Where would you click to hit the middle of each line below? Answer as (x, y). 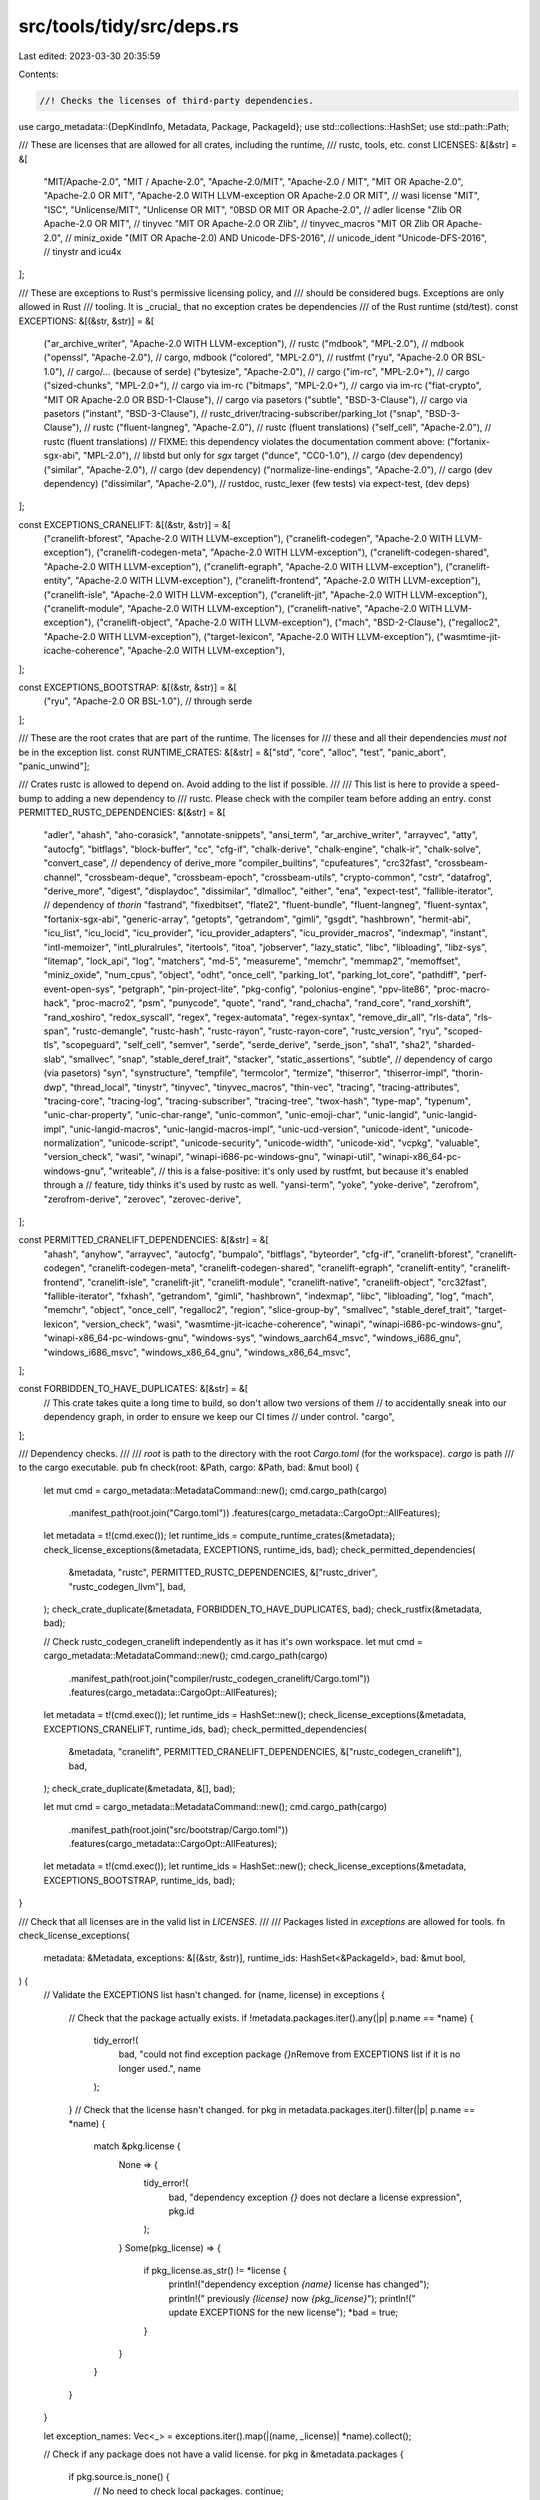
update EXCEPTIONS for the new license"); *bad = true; (283, 2312)
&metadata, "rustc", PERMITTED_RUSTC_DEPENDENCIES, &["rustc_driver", (223, 1572)
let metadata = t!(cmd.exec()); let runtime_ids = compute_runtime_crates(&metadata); (219, 1536)
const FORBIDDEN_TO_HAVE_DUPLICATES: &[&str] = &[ (133, 1389)
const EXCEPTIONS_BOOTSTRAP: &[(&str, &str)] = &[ (127, 687)
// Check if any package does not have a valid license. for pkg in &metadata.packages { (223, 2454)
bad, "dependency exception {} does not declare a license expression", (315, 2197)
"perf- (474, 975)
